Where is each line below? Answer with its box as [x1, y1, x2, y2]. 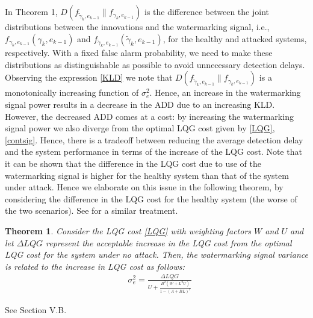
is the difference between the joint [144, 5, 269, 17]
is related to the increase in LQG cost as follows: [5, 260, 185, 272]
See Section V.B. [5, 304, 67, 316]
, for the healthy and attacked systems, [163, 32, 307, 45]
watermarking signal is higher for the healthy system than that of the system [5, 169, 289, 181]
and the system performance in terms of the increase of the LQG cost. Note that [5, 145, 302, 158]
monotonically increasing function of [5, 86, 139, 99]
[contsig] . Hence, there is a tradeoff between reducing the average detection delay [5, 133, 303, 146]
